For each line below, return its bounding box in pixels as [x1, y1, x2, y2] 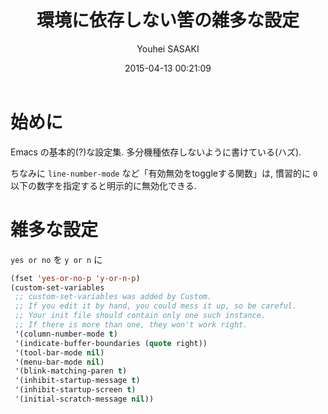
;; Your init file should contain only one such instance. [14, 311, 267, 321]
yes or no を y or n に [10, 253, 103, 265]
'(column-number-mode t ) [14, 329, 118, 339]
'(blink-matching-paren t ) [14, 366, 128, 376]
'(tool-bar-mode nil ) [14, 347, 105, 358]
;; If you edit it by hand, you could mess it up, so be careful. [14, 301, 298, 311]
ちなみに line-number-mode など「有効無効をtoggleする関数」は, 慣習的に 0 [10, 167, 318, 179]
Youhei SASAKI [136, 42, 200, 55]
